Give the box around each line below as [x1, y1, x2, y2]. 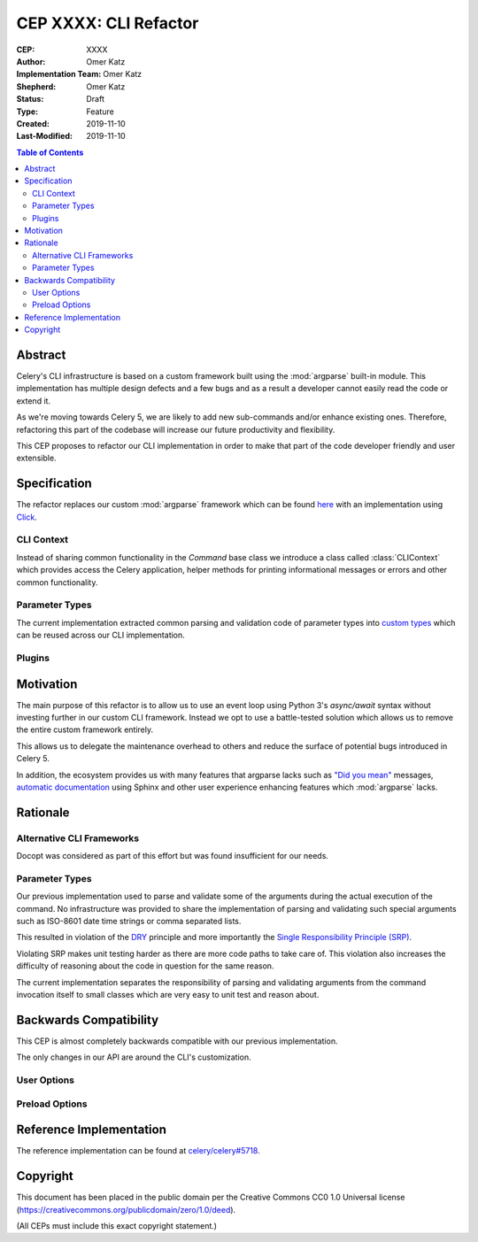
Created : [16, 118, 50, 128]
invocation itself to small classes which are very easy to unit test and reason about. [16, 989, 320, 999]
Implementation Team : [16, 69, 102, 80]
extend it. [16, 395, 51, 406]
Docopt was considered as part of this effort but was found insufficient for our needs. [16, 851, 329, 861]
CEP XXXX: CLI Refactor [16, 13, 199, 33]
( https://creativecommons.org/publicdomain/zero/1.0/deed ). [16, 1204, 236, 1215]
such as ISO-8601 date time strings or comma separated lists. [16, 916, 242, 927]
